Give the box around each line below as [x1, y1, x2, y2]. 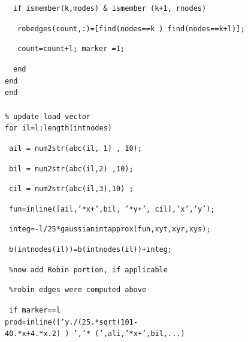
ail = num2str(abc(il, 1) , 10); [9, 144, 142, 153]
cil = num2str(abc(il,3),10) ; [9, 185, 134, 194]
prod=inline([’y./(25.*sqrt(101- [5, 317, 138, 326]
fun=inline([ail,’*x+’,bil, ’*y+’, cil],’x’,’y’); [9, 204, 215, 213]
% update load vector [5, 112, 91, 121]
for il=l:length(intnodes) [5, 124, 112, 133]
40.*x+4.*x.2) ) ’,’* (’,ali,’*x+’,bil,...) [5, 329, 185, 338]
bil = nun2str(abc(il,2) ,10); [9, 164, 134, 173]
